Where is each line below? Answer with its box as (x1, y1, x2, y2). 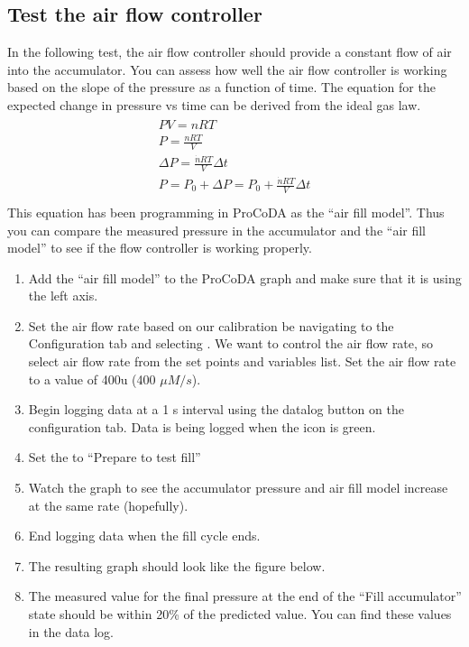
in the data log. (28, 622, 114, 641)
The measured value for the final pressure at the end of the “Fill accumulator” (28, 587, 462, 605)
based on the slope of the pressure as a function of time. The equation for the (7, 78, 436, 97)
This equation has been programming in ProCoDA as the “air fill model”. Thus (7, 202, 445, 221)
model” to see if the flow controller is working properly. (7, 238, 312, 257)
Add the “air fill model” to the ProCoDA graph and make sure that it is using (28, 268, 462, 287)
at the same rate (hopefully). (28, 495, 189, 514)
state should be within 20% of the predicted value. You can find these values (28, 605, 452, 624)
